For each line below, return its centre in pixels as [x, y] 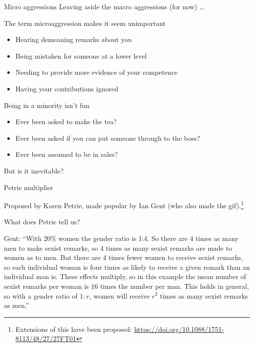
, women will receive [119, 295]
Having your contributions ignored [67, 88]
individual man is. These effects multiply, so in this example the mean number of [125, 276]
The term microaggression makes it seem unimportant [85, 23]
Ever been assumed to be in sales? [67, 154]
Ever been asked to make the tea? [66, 121]
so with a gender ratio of [41, 295]
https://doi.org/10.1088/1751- [179, 329]
